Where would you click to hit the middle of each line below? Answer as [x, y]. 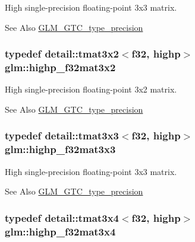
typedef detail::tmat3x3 [62, 136]
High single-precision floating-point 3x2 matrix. [91, 89]
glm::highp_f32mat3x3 [60, 149]
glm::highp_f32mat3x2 [60, 67]
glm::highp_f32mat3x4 [60, 231]
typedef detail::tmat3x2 [62, 54]
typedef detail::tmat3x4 [62, 217]
